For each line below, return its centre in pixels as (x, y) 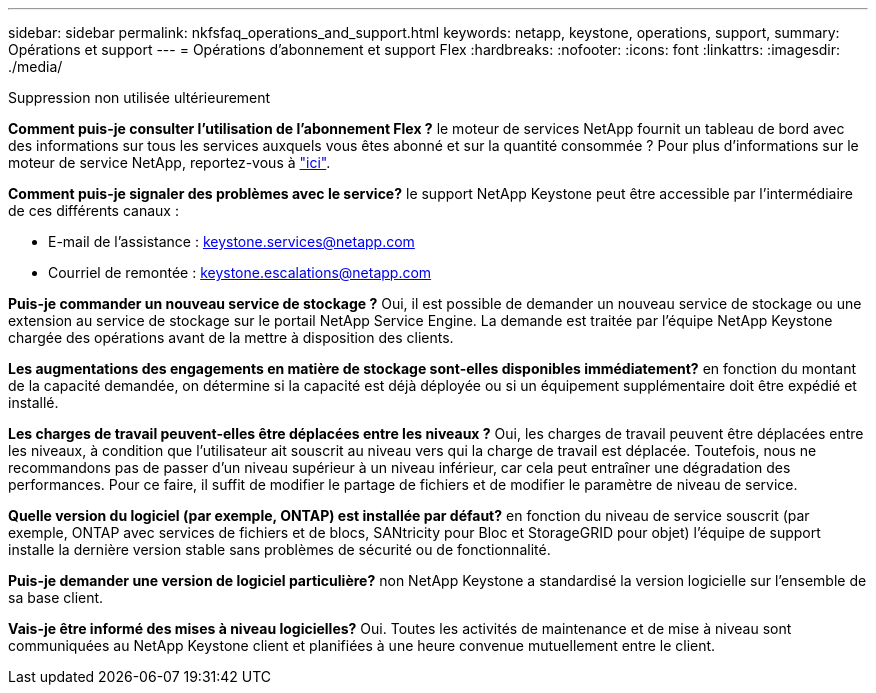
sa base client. (56, 597)
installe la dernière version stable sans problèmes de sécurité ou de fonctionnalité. (279, 549)
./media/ (35, 66)
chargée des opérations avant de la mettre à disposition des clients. (231, 337)
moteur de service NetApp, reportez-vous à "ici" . (169, 162)
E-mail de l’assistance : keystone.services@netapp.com (231, 241)
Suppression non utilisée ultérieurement (139, 97)
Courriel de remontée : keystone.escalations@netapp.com (240, 272)
